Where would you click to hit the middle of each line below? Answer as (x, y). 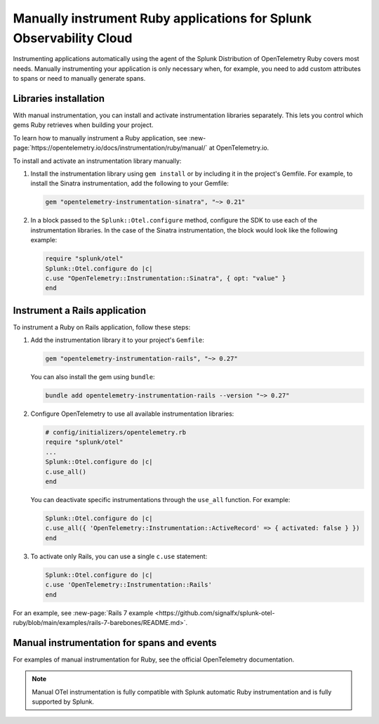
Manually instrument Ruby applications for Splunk (162, 18)
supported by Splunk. (63, 702)
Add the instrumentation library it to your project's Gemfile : (118, 340)
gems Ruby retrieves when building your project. (83, 125)
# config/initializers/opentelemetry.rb (115, 433)
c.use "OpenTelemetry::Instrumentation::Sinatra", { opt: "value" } (166, 278)
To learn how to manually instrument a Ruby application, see (100, 138)
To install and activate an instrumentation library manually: (97, 161)
